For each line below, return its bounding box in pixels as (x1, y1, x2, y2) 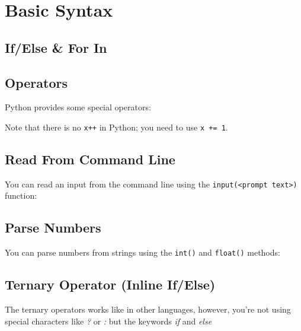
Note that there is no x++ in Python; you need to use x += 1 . (5, 120, 228, 133)
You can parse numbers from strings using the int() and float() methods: (5, 246, 280, 259)
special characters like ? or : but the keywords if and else (5, 314, 212, 327)
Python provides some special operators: (5, 101, 151, 113)
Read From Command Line (5, 150, 175, 168)
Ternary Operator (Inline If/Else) (5, 275, 216, 294)
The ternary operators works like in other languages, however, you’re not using (5, 303, 291, 316)
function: (5, 189, 37, 202)
